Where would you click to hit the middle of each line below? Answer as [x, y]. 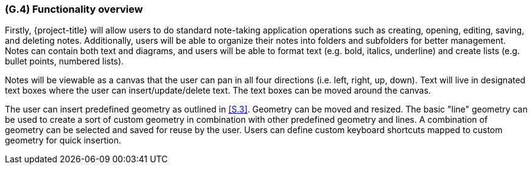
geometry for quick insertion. [63, 140]
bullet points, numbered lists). [65, 61]
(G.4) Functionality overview [74, 9]
